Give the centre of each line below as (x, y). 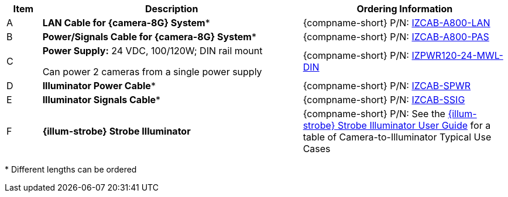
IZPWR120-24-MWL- (457, 55)
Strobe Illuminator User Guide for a (414, 125)
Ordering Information (405, 9)
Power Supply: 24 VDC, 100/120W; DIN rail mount (152, 51)
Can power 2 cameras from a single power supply (152, 72)
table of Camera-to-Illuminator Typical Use (397, 137)
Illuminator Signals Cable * (102, 100)
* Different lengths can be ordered (71, 169)
